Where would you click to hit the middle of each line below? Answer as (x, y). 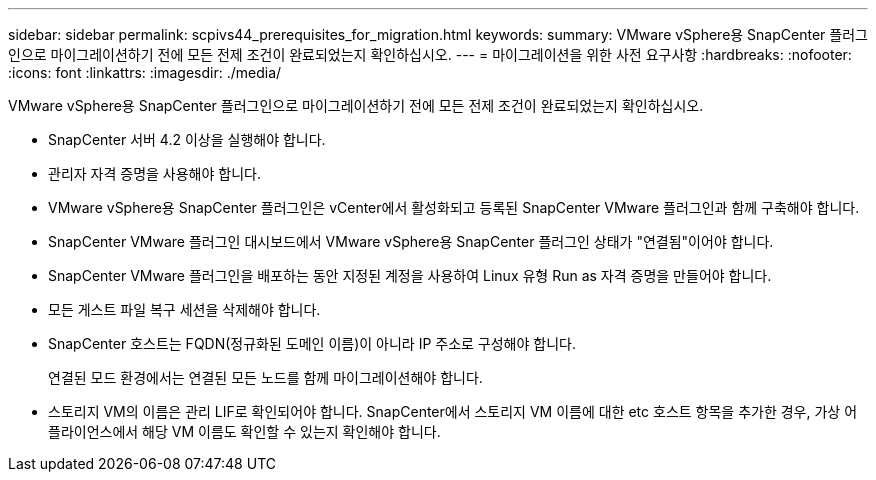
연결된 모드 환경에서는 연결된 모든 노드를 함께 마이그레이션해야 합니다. (265, 377)
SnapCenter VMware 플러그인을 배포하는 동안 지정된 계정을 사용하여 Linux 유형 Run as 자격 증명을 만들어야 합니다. (410, 275)
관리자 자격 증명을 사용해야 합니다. (154, 173)
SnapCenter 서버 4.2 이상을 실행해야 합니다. (187, 139)
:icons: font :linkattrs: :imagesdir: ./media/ (145, 72)
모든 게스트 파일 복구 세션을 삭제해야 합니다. (184, 309)
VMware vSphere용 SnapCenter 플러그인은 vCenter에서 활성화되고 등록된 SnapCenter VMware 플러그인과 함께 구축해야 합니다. (454, 207)
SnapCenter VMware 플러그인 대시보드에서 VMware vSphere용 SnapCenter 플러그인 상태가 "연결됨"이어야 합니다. (411, 241)
